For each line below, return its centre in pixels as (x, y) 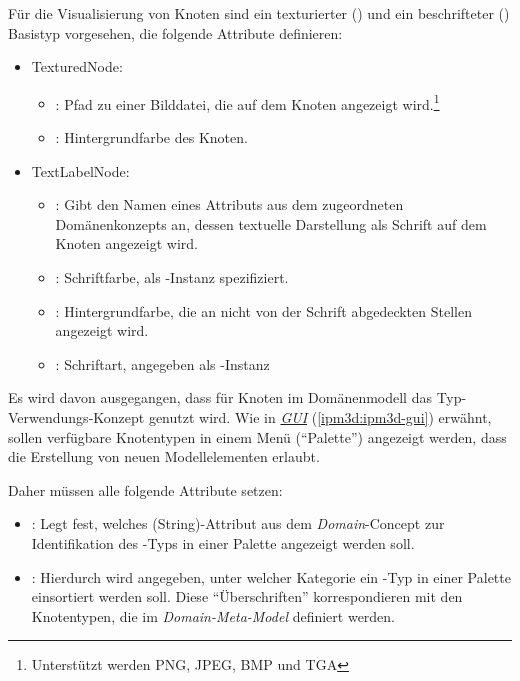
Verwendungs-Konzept (76, 416)
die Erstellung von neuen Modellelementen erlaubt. (164, 456)
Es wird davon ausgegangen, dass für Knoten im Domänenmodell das (220, 397)
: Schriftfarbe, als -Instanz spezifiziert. (172, 277)
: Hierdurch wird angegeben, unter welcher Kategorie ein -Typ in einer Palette (271, 576)
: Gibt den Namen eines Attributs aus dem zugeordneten (229, 204)
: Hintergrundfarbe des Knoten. (151, 137)
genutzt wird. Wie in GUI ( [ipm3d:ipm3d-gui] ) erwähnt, (320, 416)
